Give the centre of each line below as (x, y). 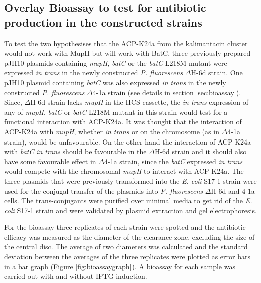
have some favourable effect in (50, 161)
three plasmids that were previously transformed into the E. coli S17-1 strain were (130, 180)
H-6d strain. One (217, 73)
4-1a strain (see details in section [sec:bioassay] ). (167, 92)
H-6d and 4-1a (233, 190)
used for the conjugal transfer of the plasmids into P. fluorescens (103, 190)
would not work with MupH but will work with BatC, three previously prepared (127, 53)
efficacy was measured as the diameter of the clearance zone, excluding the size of (129, 237)
